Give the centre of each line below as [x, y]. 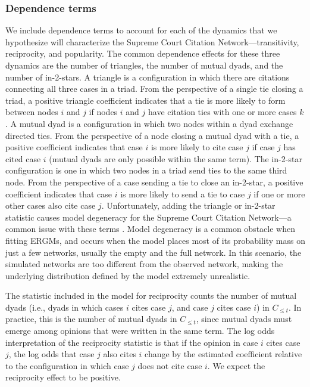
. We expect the [236, 365]
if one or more [279, 194]
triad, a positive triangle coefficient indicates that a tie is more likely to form [145, 100]
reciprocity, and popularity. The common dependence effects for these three [143, 53]
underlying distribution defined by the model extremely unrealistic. [128, 275]
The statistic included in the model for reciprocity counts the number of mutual [151, 295]
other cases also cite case [51, 205]
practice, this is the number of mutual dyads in [91, 319]
